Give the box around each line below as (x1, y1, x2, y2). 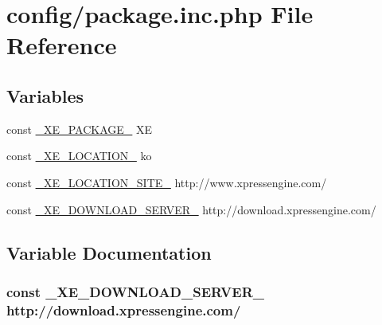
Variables (6, 83, 84, 108)
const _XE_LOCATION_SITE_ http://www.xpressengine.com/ (6, 174, 327, 190)
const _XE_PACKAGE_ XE (6, 120, 152, 137)
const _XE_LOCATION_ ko (6, 147, 152, 164)
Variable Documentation (6, 240, 212, 264)
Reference (6, 29, 117, 61)
